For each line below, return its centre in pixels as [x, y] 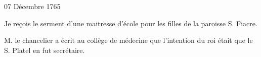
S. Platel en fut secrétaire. [45, 50]
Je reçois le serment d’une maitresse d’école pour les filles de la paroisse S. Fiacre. [131, 23]
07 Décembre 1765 [32, 6]
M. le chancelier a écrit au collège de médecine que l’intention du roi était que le [128, 40]
